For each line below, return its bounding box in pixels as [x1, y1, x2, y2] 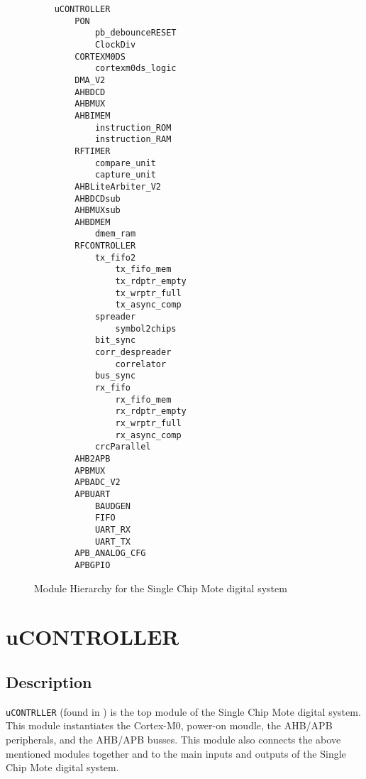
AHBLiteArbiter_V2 [74, 181, 161, 192]
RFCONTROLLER [74, 241, 136, 251]
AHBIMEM [74, 110, 111, 121]
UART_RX [94, 524, 131, 535]
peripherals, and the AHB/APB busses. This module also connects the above [6, 731, 341, 746]
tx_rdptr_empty [115, 276, 187, 287]
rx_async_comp [115, 430, 182, 440]
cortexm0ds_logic [94, 63, 177, 74]
